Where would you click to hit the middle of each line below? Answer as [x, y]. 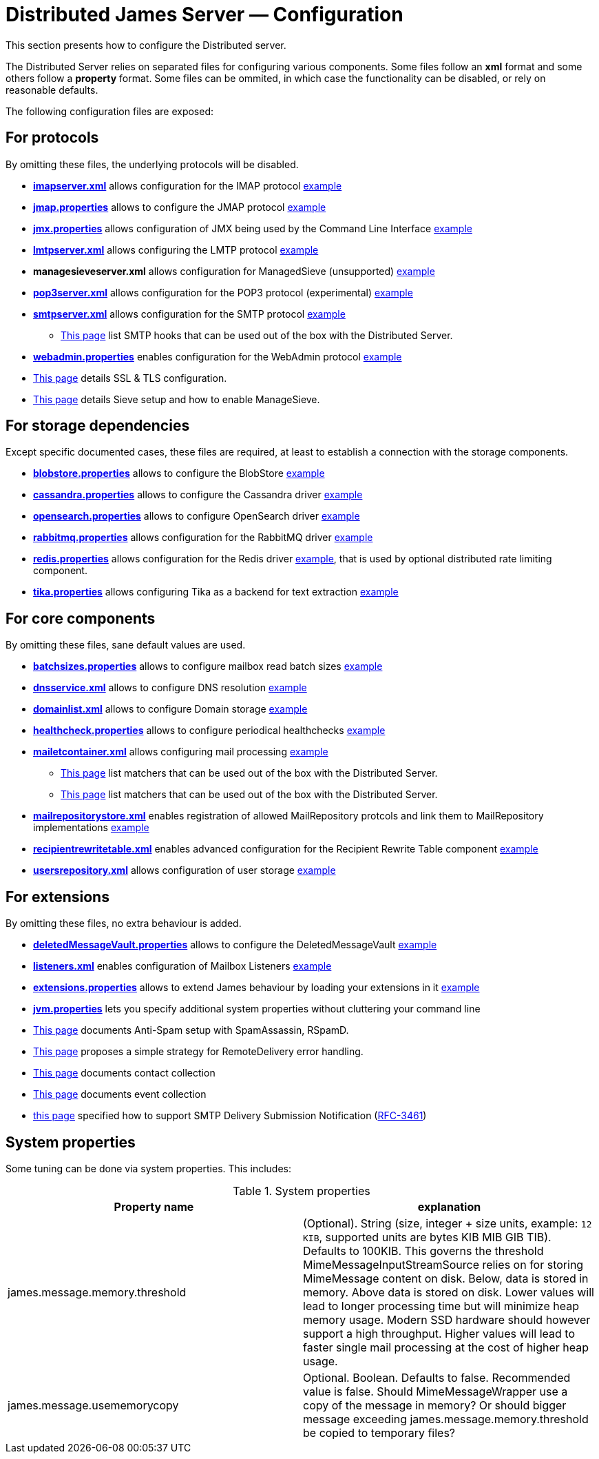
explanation [449, 1206]
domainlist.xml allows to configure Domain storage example [170, 709]
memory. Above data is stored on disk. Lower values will [449, 1292]
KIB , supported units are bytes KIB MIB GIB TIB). [427, 1237]
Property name [154, 1206]
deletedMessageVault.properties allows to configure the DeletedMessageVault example [235, 945]
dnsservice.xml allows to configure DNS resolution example [170, 688]
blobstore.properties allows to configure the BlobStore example [179, 473]
